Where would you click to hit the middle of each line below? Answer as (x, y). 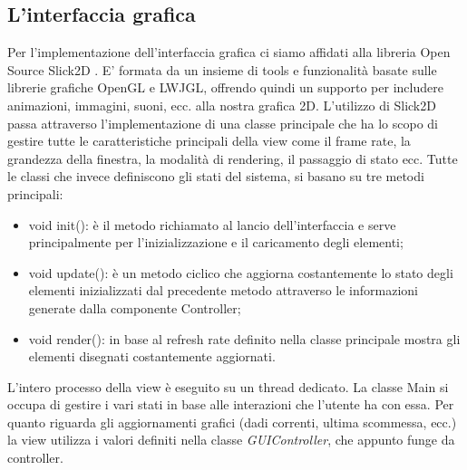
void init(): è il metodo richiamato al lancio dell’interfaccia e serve (212, 224)
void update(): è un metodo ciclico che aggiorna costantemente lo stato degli (241, 272)
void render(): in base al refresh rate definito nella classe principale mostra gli (244, 338)
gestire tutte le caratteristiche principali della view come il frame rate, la (209, 141)
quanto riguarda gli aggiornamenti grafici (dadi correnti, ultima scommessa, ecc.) (232, 422)
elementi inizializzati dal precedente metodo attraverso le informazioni (223, 290)
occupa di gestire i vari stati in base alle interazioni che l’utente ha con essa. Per (231, 404)
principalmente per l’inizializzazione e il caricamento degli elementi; (216, 242)
